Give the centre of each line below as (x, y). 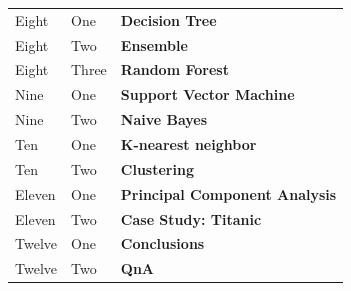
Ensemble (154, 44)
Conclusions (162, 243)
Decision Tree (168, 19)
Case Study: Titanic (191, 218)
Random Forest (174, 69)
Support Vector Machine (207, 94)
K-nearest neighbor (188, 143)
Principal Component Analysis (228, 193)
